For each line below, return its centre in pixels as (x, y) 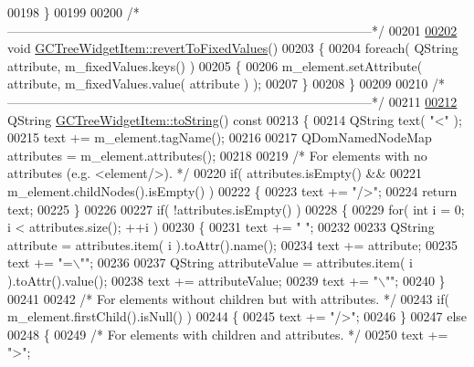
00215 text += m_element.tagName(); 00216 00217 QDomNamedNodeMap (220, 137)
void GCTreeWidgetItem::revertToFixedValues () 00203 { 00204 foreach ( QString (233, 48)
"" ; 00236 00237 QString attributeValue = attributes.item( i (246, 262)
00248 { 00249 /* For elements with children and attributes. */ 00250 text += (228, 334)
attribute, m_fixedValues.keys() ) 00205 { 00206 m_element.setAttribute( (215, 65)
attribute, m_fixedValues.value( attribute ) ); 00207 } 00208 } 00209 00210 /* (226, 84)
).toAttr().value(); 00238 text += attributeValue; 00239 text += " (193, 280)
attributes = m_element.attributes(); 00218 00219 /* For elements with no (217, 155)
